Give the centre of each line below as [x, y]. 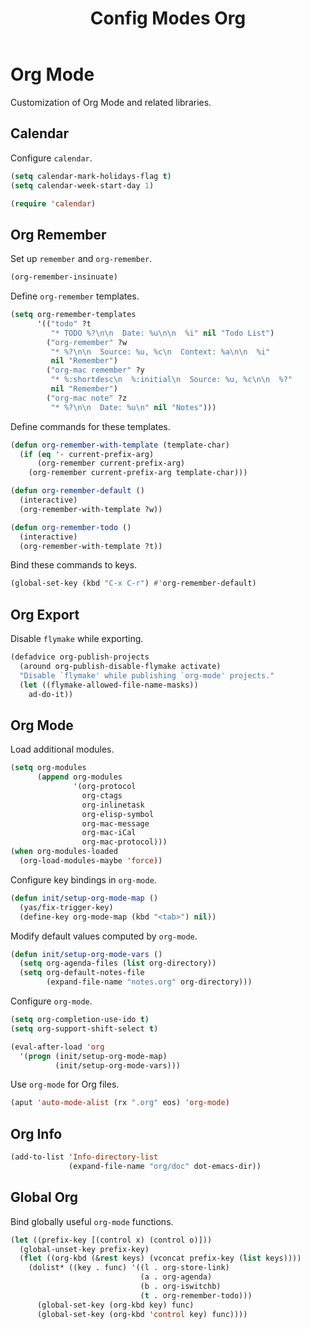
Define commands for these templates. [90, 426]
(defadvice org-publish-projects [80, 657]
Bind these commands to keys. [74, 565]
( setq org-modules [48, 768]
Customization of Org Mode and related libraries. [111, 102]
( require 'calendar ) [53, 203]
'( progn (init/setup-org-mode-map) [93, 1056]
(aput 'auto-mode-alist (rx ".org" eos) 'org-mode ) [120, 1103]
